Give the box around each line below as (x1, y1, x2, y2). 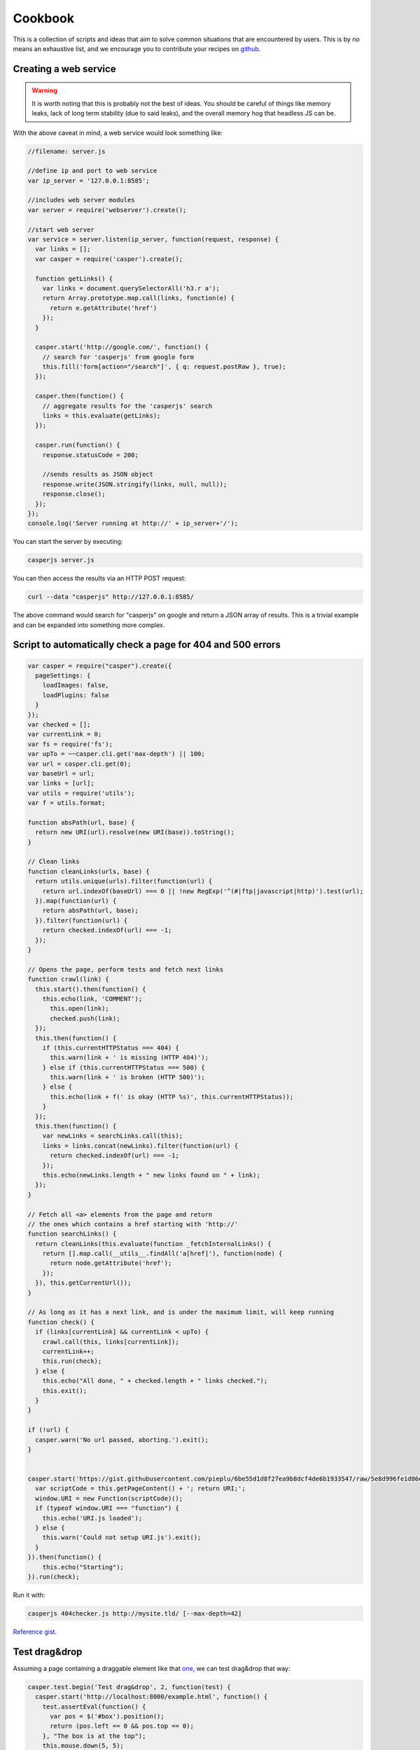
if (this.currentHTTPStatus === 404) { (42, 1044, 180, 1051)
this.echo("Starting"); (42, 1563, 124, 1571)
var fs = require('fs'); (27, 740, 113, 748)
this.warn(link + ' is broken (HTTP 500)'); (50, 1073, 206, 1081)
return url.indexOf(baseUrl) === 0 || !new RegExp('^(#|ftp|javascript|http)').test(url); (42, 887, 364, 895)
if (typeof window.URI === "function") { (35, 1504, 180, 1512)
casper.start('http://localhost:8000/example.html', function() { (35, 1693, 268, 1701)
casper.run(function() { (35, 441, 120, 449)
